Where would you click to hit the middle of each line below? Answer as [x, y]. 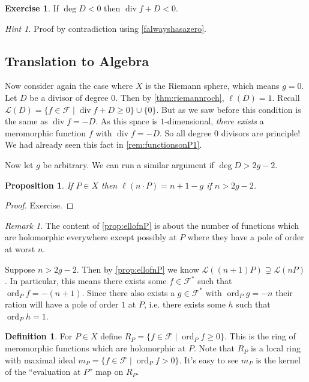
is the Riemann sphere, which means [212, 86]
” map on [106, 371]
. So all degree [186, 132]
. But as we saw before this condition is [229, 109]
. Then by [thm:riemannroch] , [170, 97]
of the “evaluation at [43, 371]
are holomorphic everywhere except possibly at [91, 237]
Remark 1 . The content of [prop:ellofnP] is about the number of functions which [152, 225]
